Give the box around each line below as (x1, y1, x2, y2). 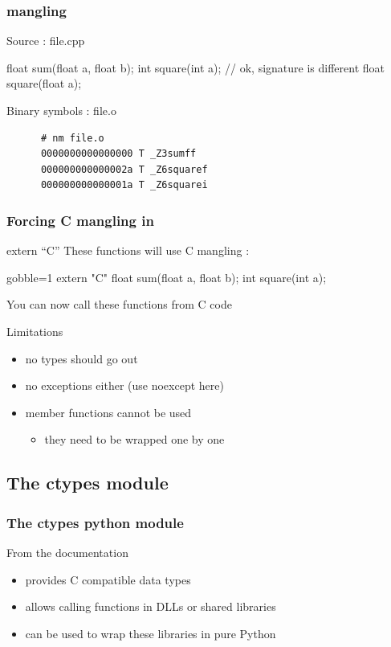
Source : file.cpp (6, 32, 85, 49)
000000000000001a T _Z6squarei (40, 179, 208, 191)
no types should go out (25, 350, 138, 366)
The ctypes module (6, 470, 169, 495)
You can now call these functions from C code (6, 296, 232, 313)
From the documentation (6, 543, 128, 560)
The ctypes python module (6, 512, 184, 532)
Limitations (6, 322, 63, 339)
